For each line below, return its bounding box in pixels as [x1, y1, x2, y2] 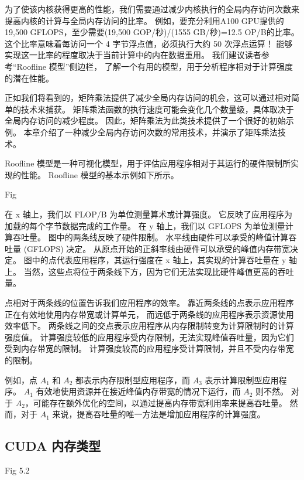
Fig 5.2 [5, 464, 30, 476]
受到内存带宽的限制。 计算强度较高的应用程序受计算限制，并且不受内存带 [5, 342, 286, 355]
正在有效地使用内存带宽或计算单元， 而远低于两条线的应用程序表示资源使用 [5, 308, 294, 320]
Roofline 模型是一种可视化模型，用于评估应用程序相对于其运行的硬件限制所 [5, 157, 291, 169]
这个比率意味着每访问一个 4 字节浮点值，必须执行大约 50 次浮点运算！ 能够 [5, 37, 293, 49]
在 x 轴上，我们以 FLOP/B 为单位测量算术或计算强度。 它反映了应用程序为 [5, 207, 292, 220]
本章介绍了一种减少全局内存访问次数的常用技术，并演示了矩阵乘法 [23, 125, 278, 138]
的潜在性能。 [5, 72, 54, 84]
